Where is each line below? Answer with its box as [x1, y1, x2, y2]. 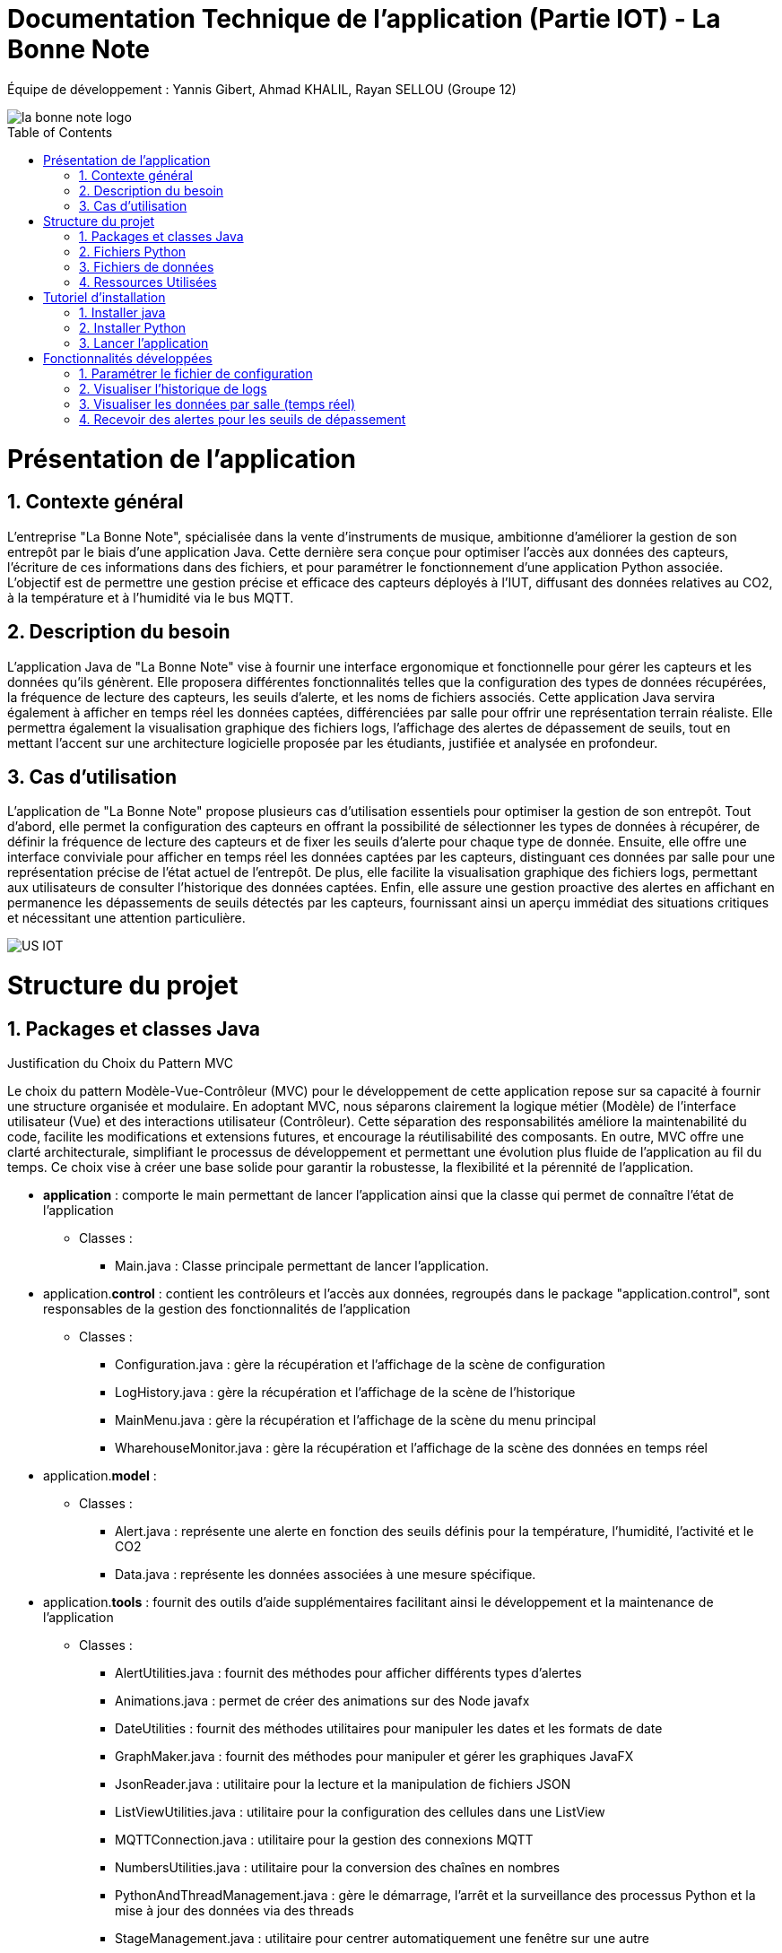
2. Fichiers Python [79, 243, 187, 259]
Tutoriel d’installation [43, 289, 166, 305]
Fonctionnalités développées [43, 350, 213, 366]
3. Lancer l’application [79, 334, 209, 351]
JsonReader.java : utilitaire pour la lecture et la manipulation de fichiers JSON [115, 1776, 571, 1792]
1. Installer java [79, 304, 166, 320]
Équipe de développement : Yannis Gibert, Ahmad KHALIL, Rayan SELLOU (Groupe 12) [7, 81, 517, 97]
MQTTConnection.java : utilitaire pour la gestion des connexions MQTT [115, 1832, 534, 1848]
